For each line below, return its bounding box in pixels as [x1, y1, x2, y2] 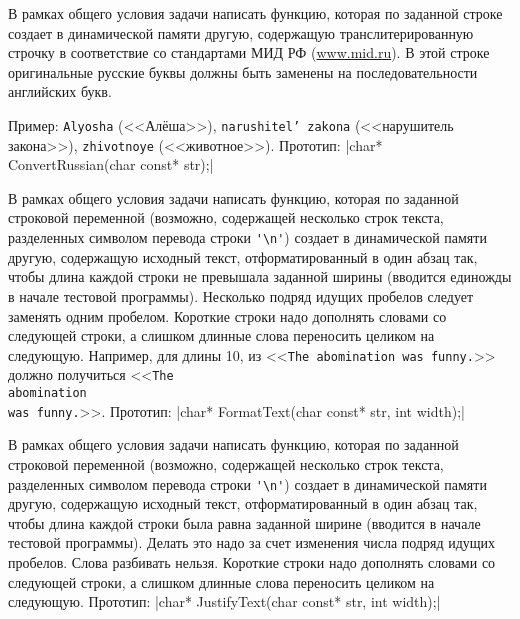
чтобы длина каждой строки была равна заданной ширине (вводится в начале [8, 512, 481, 533]
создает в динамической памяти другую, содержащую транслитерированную [8, 22, 474, 43]
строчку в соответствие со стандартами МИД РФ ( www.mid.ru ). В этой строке [8, 42, 490, 63]
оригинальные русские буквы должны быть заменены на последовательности [8, 61, 478, 82]
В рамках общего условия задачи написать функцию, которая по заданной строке [8, 3, 503, 23]
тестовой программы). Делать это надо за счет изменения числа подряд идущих [8, 532, 496, 553]
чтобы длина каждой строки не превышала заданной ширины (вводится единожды [8, 266, 512, 287]
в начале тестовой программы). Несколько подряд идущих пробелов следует [8, 285, 474, 306]
